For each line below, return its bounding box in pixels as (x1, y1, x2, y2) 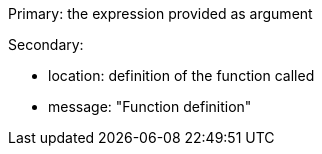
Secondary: (8, 36, 84, 53)
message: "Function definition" (48, 98, 252, 115)
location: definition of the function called (48, 67, 315, 84)
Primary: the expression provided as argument (8, 5, 313, 22)
